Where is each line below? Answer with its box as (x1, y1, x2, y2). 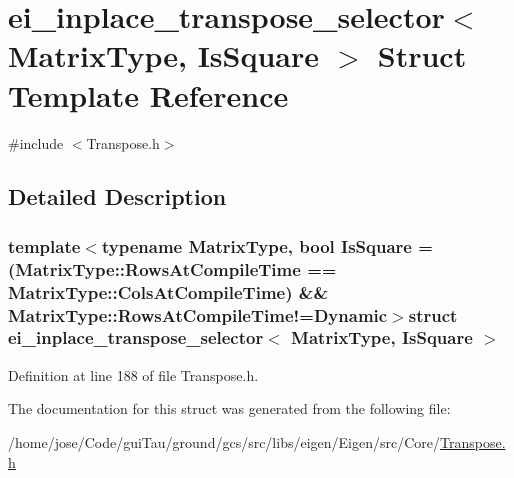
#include (8, 132, 64, 153)
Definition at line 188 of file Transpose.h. (8, 364, 259, 385)
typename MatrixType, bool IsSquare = (101, 233, 433, 258)
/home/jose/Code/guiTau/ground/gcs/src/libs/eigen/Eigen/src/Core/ (8, 431, 441, 452)
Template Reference (8, 74, 289, 115)
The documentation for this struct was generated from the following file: (8, 398, 451, 419)
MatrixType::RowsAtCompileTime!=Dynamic (8, 302, 388, 327)
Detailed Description (8, 181, 227, 212)
